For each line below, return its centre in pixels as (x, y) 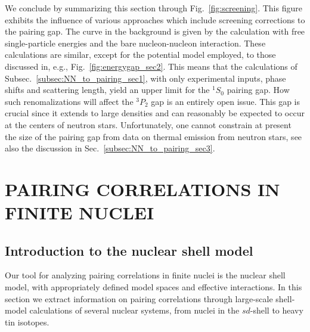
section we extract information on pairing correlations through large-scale (139, 298)
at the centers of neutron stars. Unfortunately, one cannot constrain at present (148, 124)
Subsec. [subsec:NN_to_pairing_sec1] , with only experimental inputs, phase (145, 78)
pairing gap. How (258, 90)
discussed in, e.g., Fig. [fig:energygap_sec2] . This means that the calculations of (151, 66)
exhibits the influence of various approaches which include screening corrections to (155, 19)
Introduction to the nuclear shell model (129, 250)
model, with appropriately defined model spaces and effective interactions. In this (154, 287)
